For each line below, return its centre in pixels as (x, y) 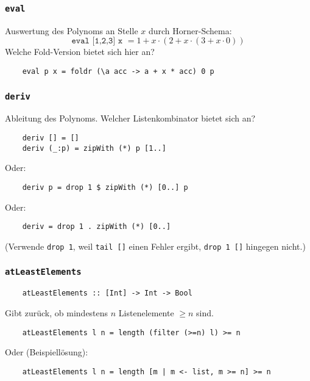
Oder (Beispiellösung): (47, 352)
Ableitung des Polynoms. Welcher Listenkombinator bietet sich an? (130, 118)
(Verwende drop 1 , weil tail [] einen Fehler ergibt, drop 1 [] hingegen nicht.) (155, 246)
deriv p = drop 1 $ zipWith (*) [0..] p (105, 187)
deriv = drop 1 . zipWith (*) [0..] (97, 227)
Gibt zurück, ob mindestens (57, 312)
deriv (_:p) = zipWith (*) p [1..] (94, 148)
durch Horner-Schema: (190, 30)
